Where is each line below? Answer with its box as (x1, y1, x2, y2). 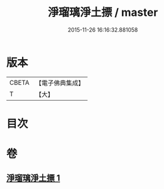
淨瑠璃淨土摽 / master (48, 5, 158, 20)
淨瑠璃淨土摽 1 (6, 173, 61, 184)
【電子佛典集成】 (35, 79, 84, 87)
